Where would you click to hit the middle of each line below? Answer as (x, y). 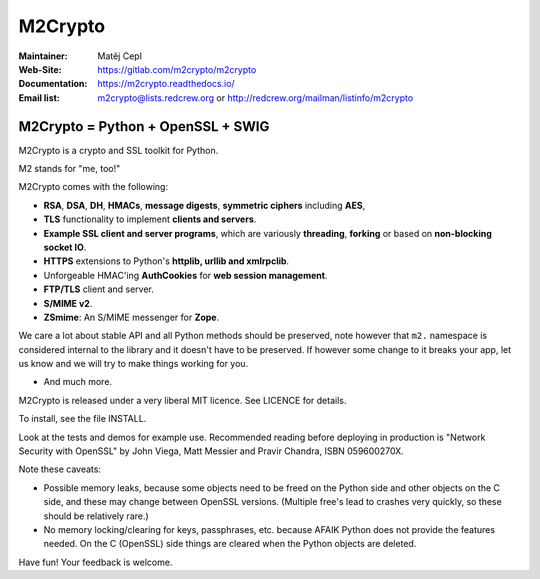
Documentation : (53, 84)
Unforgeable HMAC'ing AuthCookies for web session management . (185, 275)
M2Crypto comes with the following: (93, 187)
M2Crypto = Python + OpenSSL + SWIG (144, 126)
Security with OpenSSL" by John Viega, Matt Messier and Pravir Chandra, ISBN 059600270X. (211, 451)
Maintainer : (43, 56)
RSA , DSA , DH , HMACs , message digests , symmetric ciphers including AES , (204, 205)
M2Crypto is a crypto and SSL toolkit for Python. (118, 150)
